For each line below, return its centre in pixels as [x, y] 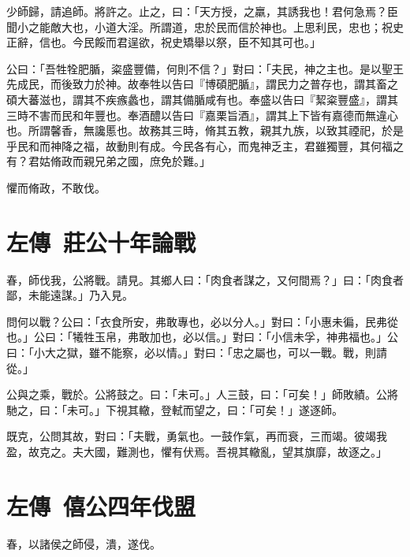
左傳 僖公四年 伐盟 [101, 505]
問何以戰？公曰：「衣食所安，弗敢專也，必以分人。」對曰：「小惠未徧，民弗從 [202, 321]
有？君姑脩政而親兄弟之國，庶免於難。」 [108, 161]
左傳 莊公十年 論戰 [101, 241]
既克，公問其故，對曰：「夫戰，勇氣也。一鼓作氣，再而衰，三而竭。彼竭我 [197, 436]
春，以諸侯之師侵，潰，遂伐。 [84, 543]
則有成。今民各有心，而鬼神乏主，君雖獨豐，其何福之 [265, 145]
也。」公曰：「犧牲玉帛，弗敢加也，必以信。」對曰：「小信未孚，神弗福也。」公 [202, 337]
